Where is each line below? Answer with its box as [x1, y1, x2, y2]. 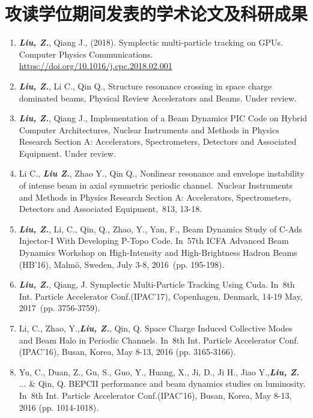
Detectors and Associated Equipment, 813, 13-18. [19, 202, 202, 215]
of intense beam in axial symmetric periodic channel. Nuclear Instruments [19, 179, 293, 192]
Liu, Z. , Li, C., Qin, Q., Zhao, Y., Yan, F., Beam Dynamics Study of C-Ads [19, 222, 303, 235]
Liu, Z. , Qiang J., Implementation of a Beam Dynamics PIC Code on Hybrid [19, 112, 308, 124]
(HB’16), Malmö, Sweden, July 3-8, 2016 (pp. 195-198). [19, 258, 225, 270]
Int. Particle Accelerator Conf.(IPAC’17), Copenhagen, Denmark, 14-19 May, [19, 289, 303, 302]
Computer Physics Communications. [19, 47, 153, 60]
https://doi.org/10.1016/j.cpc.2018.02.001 [19, 59, 172, 72]
